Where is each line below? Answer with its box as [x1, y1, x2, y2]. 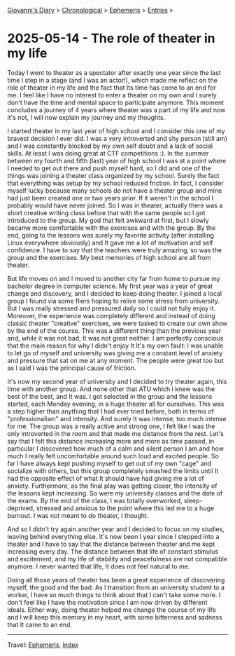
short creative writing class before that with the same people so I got [7, 208, 206, 217]
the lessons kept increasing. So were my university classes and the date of [7, 488, 223, 497]
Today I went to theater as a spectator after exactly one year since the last [7, 68, 222, 76]
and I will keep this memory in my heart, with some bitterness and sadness [7, 613, 222, 621]
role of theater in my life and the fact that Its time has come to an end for [7, 83, 217, 92]
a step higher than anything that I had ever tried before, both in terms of [7, 406, 215, 416]
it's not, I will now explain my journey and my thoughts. [7, 113, 166, 121]
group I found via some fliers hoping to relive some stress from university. [7, 296, 220, 305]
